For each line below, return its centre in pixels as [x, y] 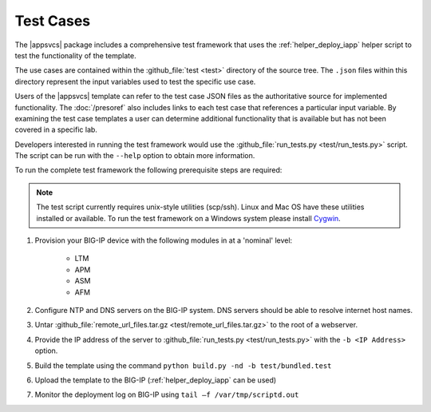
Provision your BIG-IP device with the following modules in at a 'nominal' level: [164, 240]
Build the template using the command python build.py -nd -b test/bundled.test [183, 365]
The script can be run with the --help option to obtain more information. [135, 156]
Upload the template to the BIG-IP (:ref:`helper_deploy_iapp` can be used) [156, 380]
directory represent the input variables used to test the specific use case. [135, 81]
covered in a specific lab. [56, 130]
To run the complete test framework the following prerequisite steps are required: [148, 170]
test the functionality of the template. [75, 55]
